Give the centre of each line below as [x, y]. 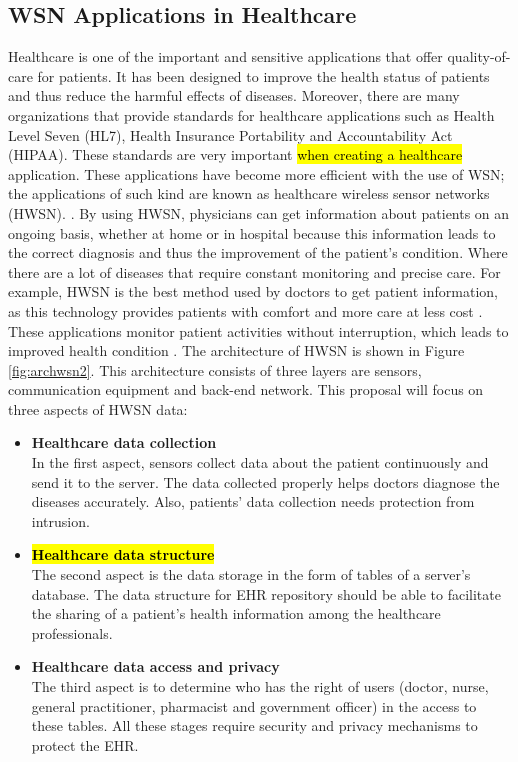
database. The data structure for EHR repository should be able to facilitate [266, 593]
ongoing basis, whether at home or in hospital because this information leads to [252, 232]
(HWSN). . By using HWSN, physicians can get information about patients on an [259, 212]
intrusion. [60, 520]
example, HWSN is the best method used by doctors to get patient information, [253, 291]
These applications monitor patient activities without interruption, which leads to [258, 330]
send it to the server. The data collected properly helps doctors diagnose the [265, 481]
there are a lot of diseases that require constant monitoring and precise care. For [254, 271]
